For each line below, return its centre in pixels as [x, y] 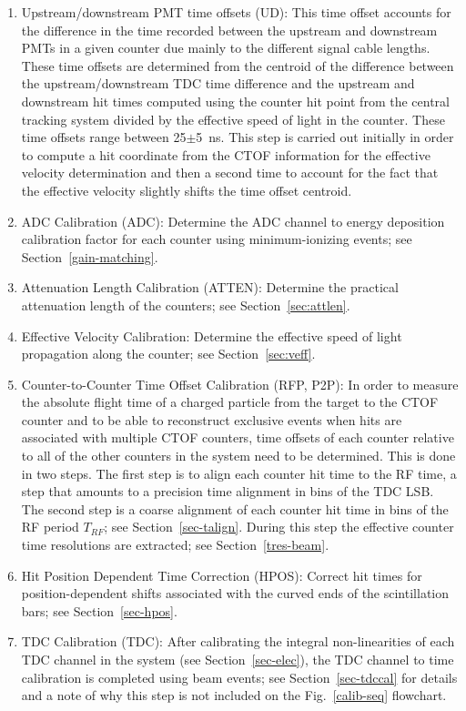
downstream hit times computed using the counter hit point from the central [235, 101]
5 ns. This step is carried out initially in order [325, 137]
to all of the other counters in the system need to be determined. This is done [238, 456]
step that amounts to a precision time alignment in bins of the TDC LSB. [228, 491]
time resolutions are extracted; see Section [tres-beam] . [175, 545]
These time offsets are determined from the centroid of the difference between [238, 65]
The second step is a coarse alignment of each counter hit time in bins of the [235, 508]
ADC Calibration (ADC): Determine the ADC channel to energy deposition [233, 221]
